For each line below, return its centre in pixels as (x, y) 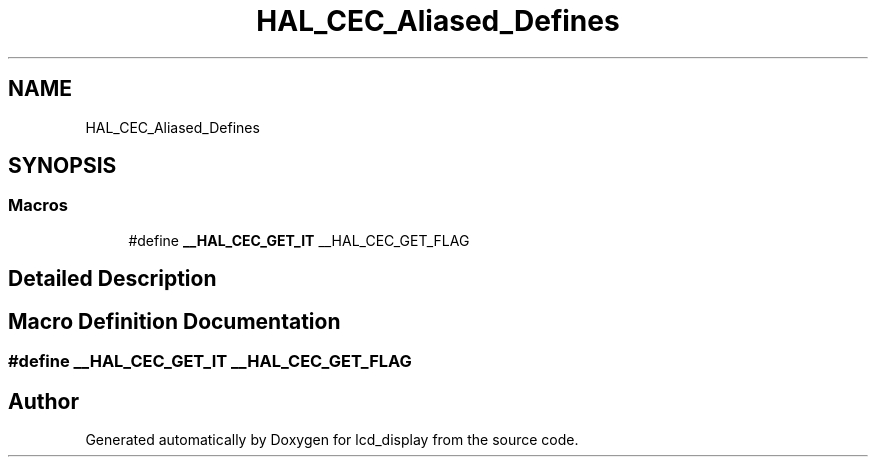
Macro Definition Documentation (174, 321)
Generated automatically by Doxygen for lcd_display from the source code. (332, 439)
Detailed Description (112, 279)
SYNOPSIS (62, 166)
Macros (38, 205)
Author (43, 401)
